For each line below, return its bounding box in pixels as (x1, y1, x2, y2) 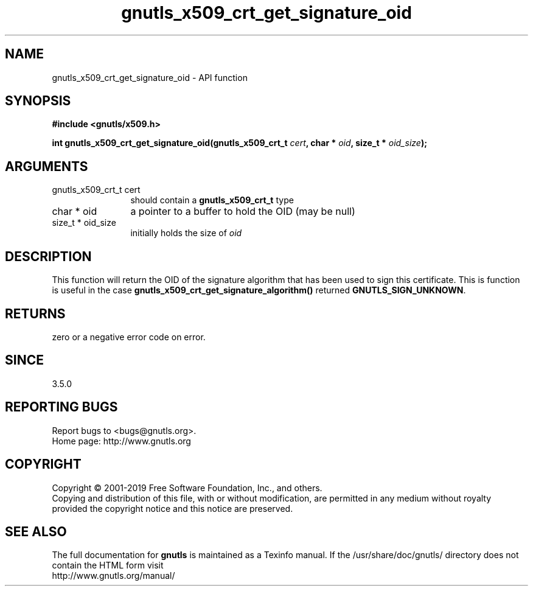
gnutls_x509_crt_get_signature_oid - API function (52, 72, 248, 83)
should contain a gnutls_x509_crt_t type (130, 195, 294, 206)
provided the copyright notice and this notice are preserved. (52, 503, 293, 514)
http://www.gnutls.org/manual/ (52, 570, 175, 581)
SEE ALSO (5, 523, 67, 539)
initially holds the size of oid (130, 228, 242, 239)
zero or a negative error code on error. (52, 331, 206, 342)
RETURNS (5, 306, 66, 321)
